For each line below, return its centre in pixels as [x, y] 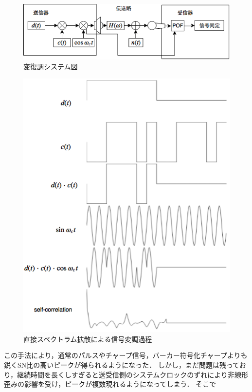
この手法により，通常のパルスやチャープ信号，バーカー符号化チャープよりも [126, 355]
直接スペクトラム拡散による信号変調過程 [88, 339]
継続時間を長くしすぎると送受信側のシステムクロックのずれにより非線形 [133, 374]
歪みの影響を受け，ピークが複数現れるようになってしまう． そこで [110, 384]
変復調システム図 [51, 66]
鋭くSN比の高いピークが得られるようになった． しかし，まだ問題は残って [122, 365]
